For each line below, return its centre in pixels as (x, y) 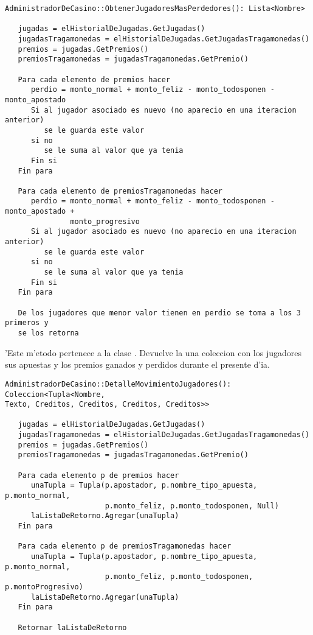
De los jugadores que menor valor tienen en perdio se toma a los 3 (159, 313)
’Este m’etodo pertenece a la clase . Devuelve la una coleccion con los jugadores (153, 352)
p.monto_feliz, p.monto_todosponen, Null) (192, 506)
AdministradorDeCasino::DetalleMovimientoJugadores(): (118, 384)
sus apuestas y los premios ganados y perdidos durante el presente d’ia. (138, 364)
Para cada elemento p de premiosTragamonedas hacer (125, 546)
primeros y (27, 323)
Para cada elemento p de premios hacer (98, 475)
